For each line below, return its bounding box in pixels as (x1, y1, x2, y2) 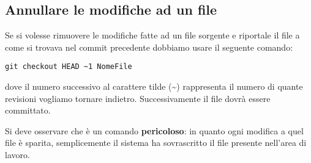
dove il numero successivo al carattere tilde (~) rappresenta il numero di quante (5, 80, 303, 93)
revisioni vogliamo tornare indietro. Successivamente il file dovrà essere (5, 92, 271, 104)
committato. (5, 104, 51, 117)
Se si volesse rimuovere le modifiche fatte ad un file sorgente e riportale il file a (5, 29, 300, 42)
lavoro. (5, 148, 30, 161)
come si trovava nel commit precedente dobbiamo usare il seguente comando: (5, 40, 293, 53)
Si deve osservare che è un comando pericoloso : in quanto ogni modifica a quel (5, 124, 304, 137)
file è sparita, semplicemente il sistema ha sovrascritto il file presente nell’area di (5, 136, 307, 149)
